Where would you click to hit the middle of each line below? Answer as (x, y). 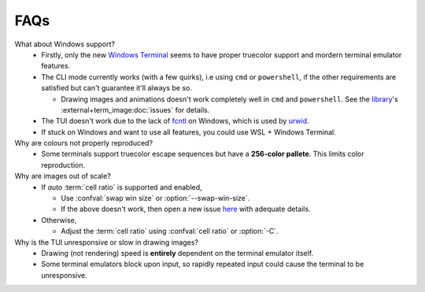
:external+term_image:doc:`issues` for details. (135, 109)
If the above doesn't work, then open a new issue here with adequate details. (186, 209)
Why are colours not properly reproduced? (84, 143)
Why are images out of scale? (63, 176)
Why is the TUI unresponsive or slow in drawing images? (107, 242)
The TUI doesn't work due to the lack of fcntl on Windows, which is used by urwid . (176, 121)
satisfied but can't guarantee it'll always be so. (116, 88)
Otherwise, (59, 220)
